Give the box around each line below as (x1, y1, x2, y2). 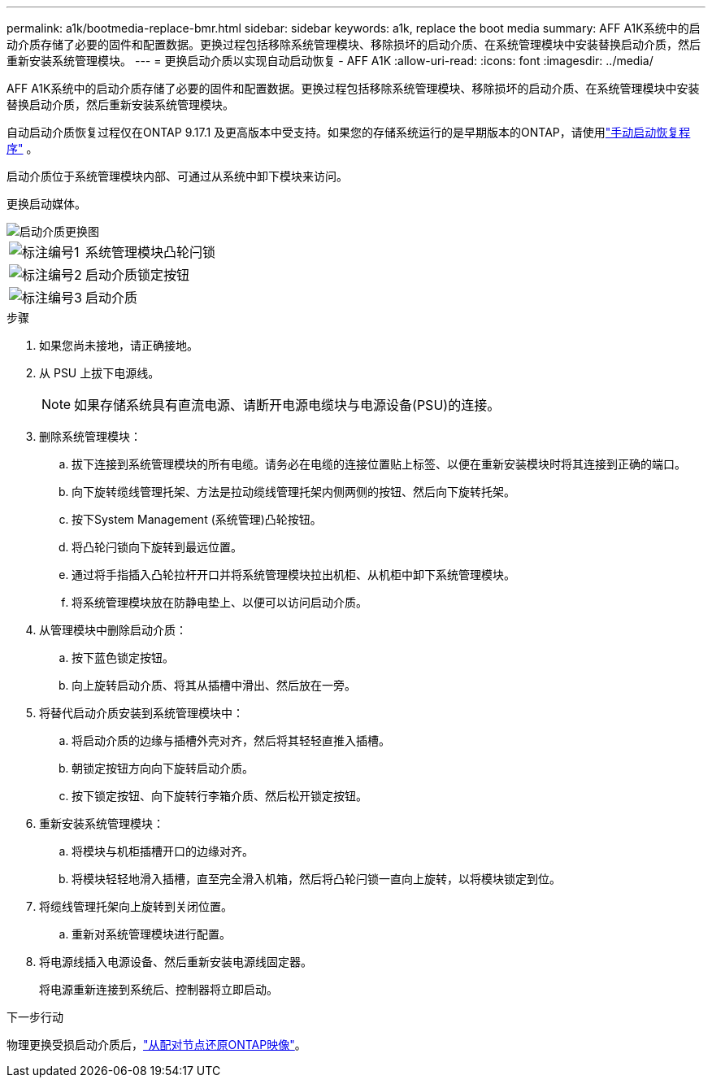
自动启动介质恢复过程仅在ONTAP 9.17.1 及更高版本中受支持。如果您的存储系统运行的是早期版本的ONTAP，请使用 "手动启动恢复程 (7, 125, 691, 139)
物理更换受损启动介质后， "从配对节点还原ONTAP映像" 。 (7, 1038, 306, 1051)
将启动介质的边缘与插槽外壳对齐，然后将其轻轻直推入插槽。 (72, 734, 390, 747)
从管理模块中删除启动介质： (39, 623, 187, 637)
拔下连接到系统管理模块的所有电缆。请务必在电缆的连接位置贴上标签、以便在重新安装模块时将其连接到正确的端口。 (72, 457, 686, 471)
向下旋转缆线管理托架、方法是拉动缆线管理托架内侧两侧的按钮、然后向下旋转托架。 (72, 485, 515, 498)
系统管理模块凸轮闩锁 (85, 244, 215, 260)
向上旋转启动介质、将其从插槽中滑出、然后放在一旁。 (72, 678, 356, 692)
